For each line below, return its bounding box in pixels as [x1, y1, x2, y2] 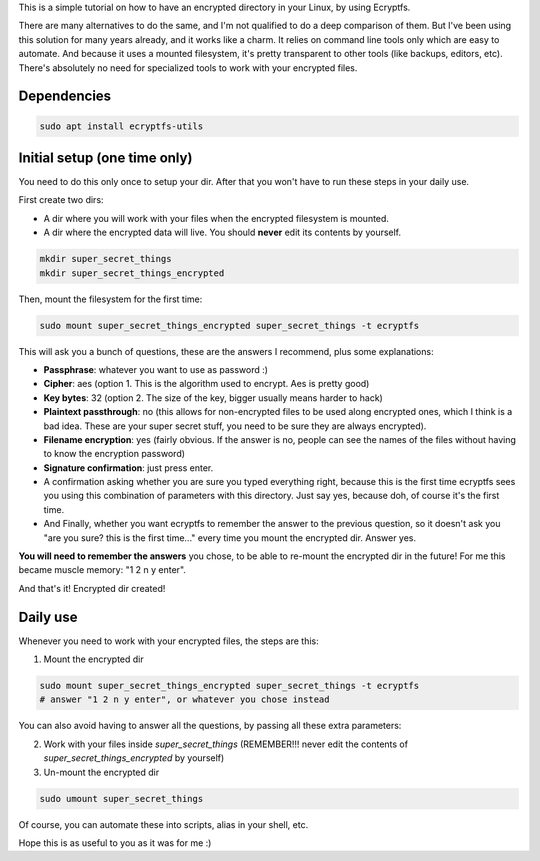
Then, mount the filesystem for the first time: [18, 293, 203, 305]
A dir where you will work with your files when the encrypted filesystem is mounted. [43, 212, 390, 224]
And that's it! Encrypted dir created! [18, 582, 166, 594]
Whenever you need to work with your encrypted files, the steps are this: [18, 635, 319, 647]
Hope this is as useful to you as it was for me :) [18, 837, 212, 849]
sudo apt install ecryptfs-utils [39, 120, 204, 132]
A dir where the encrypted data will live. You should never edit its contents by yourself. [43, 226, 402, 239]
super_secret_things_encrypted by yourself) [43, 752, 225, 764]
